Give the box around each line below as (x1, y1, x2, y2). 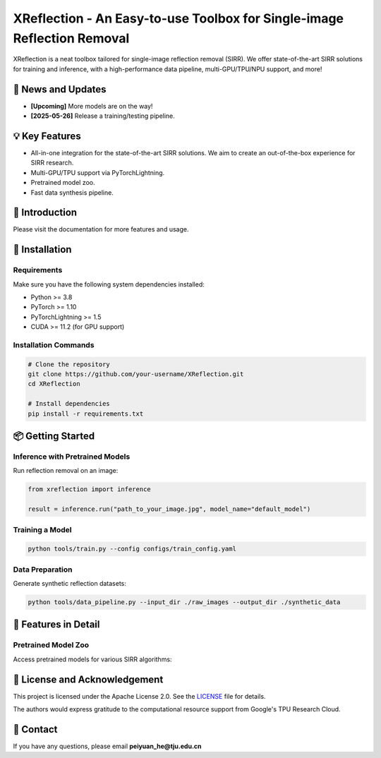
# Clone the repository (28, 360, 111, 368)
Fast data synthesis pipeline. (30, 188, 114, 197)
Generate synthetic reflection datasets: (13, 579, 127, 588)
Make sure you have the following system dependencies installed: (13, 279, 205, 289)
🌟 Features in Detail (13, 618, 100, 631)
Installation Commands (13, 339, 95, 349)
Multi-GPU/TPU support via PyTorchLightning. (30, 168, 165, 176)
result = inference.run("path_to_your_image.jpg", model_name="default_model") (28, 505, 311, 513)
